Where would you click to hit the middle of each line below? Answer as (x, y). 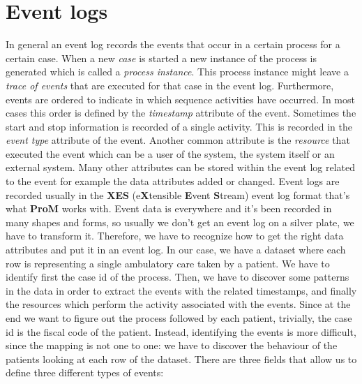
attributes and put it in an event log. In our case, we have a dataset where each (176, 250)
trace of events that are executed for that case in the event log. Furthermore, (170, 85)
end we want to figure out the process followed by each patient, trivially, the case (179, 318)
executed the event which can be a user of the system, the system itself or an (170, 153)
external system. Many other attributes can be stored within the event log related (180, 167)
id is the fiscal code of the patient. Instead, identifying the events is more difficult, (181, 331)
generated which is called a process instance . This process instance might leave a (177, 72)
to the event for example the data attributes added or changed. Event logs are (173, 181)
